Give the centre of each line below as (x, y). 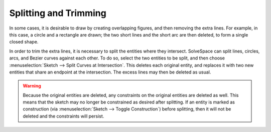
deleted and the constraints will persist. (63, 116)
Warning (32, 86)
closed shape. (24, 42)
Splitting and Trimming (58, 13)
